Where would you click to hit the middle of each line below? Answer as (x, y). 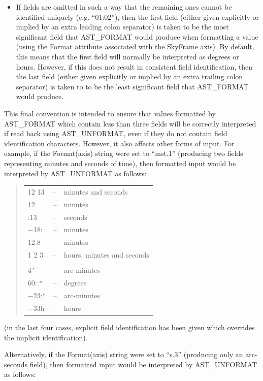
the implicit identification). (46, 337)
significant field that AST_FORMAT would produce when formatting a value (137, 36)
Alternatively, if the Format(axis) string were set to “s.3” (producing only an (124, 354)
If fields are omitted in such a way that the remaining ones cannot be (124, 7)
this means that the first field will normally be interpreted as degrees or (127, 56)
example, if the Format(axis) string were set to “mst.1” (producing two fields (124, 153)
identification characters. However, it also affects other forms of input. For (119, 143)
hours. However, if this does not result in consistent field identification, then (134, 66)
